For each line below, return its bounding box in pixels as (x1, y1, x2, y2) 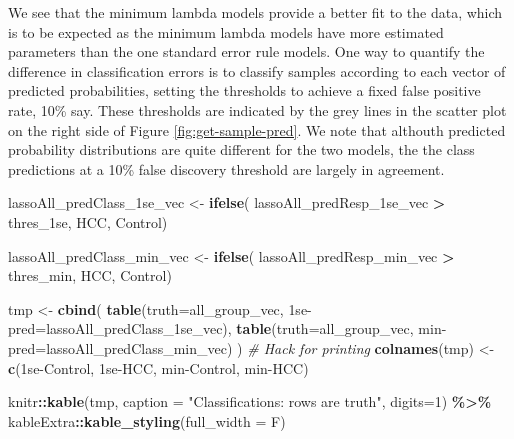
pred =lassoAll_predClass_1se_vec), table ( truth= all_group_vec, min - (8, 318, 447, 339)
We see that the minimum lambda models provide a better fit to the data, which (8, 2, 503, 22)
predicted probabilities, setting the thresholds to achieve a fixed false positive (8, 80, 481, 101)
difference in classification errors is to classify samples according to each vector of (8, 60, 506, 81)
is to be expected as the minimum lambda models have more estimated (8, 21, 444, 42)
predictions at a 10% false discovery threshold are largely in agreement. (8, 158, 445, 179)
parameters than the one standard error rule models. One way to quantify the (8, 41, 485, 62)
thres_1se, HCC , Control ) (8, 211, 168, 232)
